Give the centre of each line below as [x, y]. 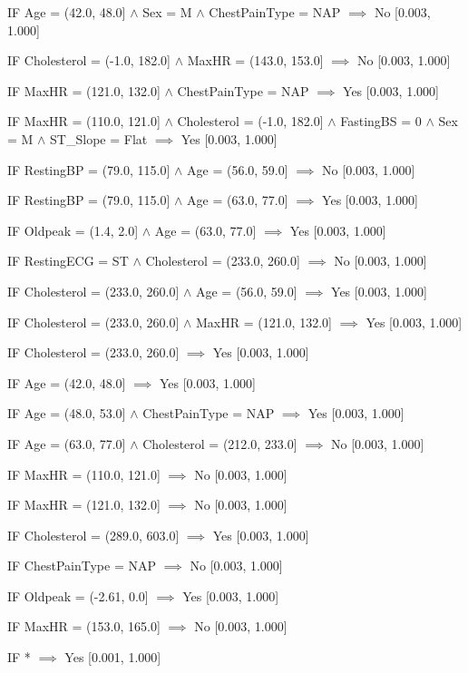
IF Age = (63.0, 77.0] [67, 443]
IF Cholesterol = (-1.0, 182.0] [89, 60]
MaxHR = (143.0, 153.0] [255, 60]
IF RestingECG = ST [68, 261]
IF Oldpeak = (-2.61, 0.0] [78, 595]
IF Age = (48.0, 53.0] [67, 413]
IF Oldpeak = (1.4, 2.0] [73, 230]
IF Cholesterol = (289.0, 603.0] [93, 535]
